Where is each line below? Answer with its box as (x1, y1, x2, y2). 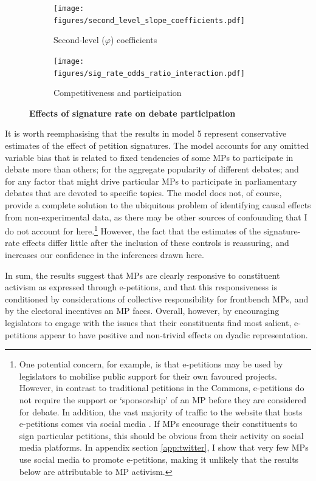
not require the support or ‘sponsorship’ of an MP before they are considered (19, 393, 307, 406)
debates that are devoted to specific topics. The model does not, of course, (5, 186, 282, 199)
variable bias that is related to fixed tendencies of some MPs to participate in (5, 151, 294, 163)
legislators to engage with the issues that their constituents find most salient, (5, 316, 292, 329)
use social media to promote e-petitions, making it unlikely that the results (19, 452, 299, 465)
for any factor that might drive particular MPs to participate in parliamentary (5, 174, 297, 187)
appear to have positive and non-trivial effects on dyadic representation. (40, 328, 308, 341)
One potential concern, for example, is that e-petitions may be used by (19, 358, 283, 370)
